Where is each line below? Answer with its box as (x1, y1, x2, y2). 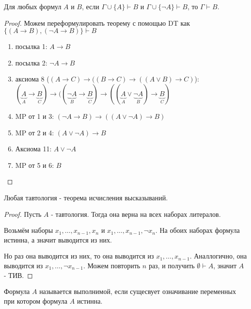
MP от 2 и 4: (15, 127, 54, 137)
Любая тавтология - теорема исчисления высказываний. (4, 192, 168, 202)
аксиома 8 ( (15, 74, 49, 84)
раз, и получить (148, 260, 195, 270)
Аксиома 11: (15, 144, 52, 154)
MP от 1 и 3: (15, 111, 54, 121)
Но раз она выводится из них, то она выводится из (4, 251, 154, 261)
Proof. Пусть (4, 209, 42, 219)
